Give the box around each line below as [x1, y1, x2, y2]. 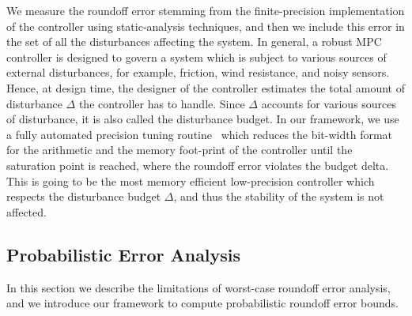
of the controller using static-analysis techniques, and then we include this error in [6, 17, 405, 34]
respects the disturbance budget [6, 188, 161, 205]
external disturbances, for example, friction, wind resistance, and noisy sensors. [6, 64, 390, 81]
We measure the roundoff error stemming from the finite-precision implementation [6, 2, 405, 18]
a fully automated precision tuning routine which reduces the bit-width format [6, 126, 393, 142]
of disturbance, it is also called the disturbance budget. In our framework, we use [6, 111, 399, 127]
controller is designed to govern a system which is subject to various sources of [6, 48, 387, 65]
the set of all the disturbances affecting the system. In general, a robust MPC [6, 33, 382, 50]
